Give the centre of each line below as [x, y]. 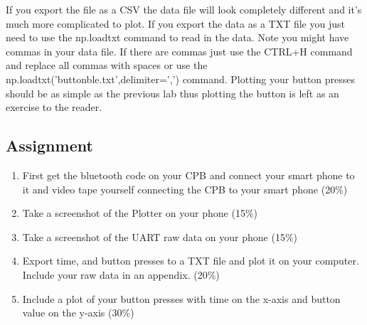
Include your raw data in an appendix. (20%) [121, 274]
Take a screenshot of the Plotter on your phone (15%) [140, 213]
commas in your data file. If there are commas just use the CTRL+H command [179, 51]
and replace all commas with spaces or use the [107, 65]
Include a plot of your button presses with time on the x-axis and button [181, 298]
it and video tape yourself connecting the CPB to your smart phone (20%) [185, 189]
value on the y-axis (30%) [78, 313]
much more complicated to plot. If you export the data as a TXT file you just [175, 23]
